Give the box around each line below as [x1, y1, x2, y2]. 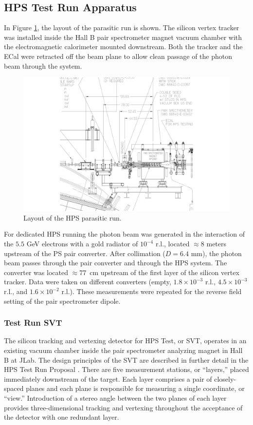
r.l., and [4, 286, 28, 296]
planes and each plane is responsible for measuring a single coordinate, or [26, 383, 245, 393]
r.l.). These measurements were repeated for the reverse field [61, 286, 242, 296]
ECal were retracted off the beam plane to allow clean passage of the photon [4, 51, 233, 61]
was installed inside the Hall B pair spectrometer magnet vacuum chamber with [4, 32, 242, 42]
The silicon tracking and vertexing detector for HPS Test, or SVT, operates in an [4, 335, 247, 346]
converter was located [4, 267, 68, 277]
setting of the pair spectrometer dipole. [4, 296, 121, 306]
